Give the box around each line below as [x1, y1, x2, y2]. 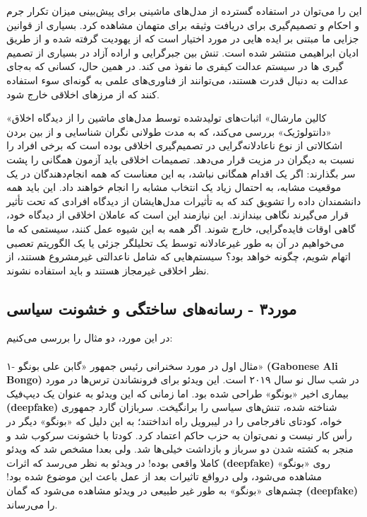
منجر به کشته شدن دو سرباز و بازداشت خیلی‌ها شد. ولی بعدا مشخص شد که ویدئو [6, 441, 354, 456]
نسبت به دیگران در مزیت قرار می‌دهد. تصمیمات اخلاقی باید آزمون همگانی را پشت [6, 151, 355, 166]
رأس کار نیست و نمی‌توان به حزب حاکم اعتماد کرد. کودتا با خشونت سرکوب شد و [6, 427, 352, 442]
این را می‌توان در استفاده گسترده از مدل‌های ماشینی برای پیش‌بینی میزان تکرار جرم [6, 4, 362, 18]
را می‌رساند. [6, 496, 58, 511]
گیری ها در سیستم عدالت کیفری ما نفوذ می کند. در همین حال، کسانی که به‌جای [6, 59, 344, 74]
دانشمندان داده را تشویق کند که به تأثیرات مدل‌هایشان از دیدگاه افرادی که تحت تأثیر [6, 193, 361, 208]
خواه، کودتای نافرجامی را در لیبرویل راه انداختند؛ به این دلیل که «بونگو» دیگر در [6, 414, 342, 429]
